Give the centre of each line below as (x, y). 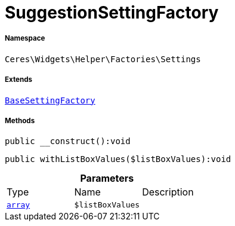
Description (168, 192)
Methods (20, 120)
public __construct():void (68, 141)
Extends (19, 80)
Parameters (107, 178)
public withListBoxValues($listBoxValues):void (118, 159)
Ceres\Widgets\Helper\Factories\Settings (103, 59)
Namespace (25, 39)
